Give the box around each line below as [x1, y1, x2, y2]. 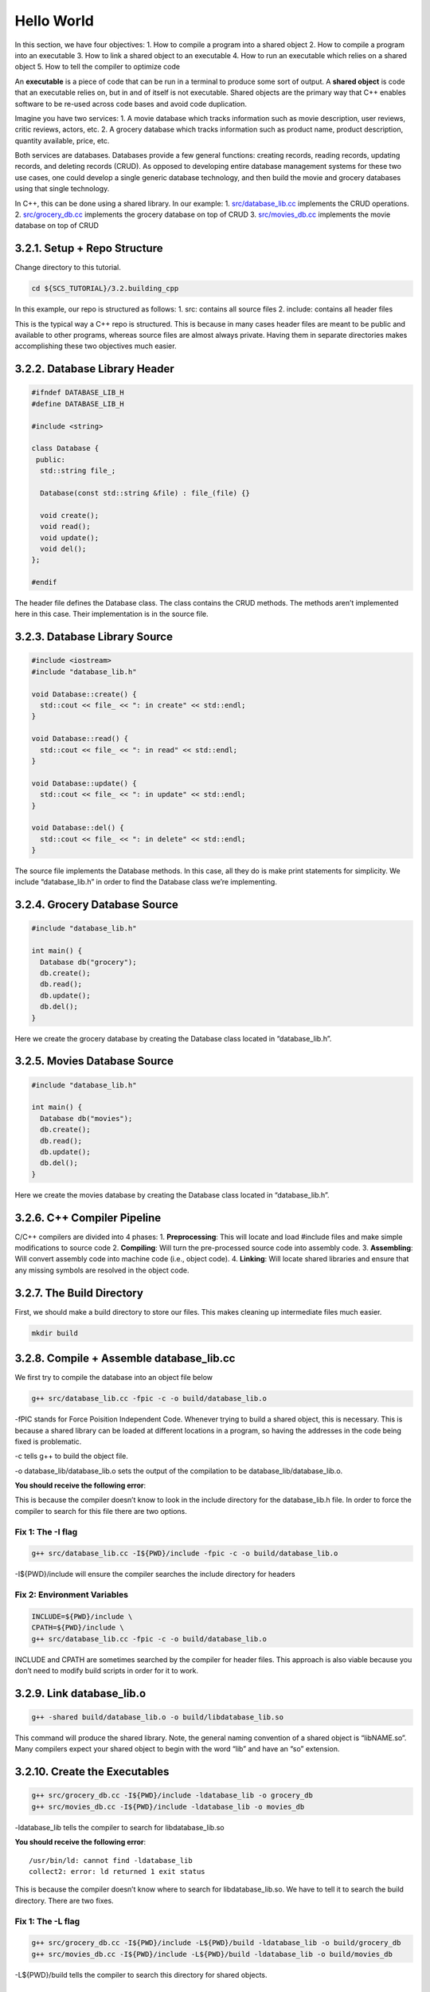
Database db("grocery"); [40, 957, 137, 967]
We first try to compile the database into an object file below [14, 1373, 213, 1382]
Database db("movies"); [40, 1114, 133, 1123]
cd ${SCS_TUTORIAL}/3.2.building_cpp [31, 284, 179, 293]
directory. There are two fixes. [14, 1896, 115, 1905]
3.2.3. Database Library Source [14, 630, 173, 644]
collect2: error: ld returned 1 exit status [29, 1867, 206, 1876]
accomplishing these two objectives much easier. [14, 341, 177, 351]
